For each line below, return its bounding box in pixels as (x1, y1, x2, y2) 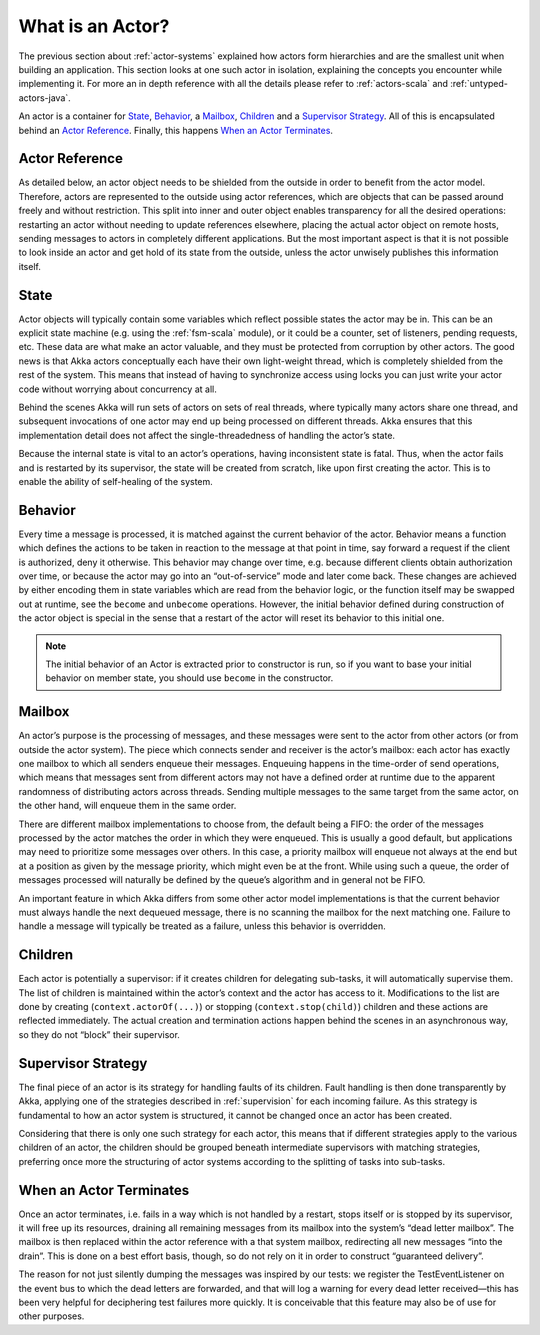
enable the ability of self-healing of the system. (18, 475, 214, 487)
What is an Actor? (18, 15, 170, 37)
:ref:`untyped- (450, 78, 509, 90)
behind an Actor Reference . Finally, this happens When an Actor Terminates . (18, 124, 334, 136)
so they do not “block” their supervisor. (18, 1028, 180, 1040)
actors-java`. (18, 91, 72, 104)
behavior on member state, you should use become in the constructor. (45, 672, 334, 684)
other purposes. (18, 1310, 85, 1322)
